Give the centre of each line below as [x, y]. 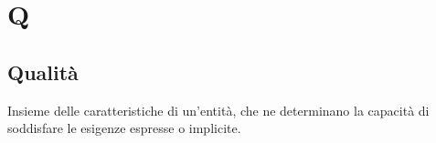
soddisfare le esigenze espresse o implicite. [124, 128]
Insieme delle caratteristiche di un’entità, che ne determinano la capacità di [218, 110]
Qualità [43, 71]
